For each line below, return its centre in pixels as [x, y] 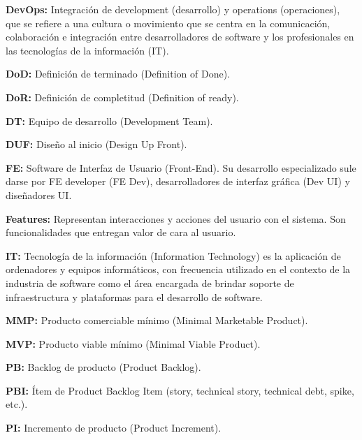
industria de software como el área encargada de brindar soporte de [150, 283]
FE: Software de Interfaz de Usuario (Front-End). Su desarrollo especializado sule [181, 167]
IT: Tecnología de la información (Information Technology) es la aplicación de [173, 255]
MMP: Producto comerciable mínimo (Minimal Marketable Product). [157, 320]
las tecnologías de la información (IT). [87, 50]
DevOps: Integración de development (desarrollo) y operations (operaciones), [173, 9]
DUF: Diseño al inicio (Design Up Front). [96, 144]
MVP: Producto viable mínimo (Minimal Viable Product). [133, 343]
